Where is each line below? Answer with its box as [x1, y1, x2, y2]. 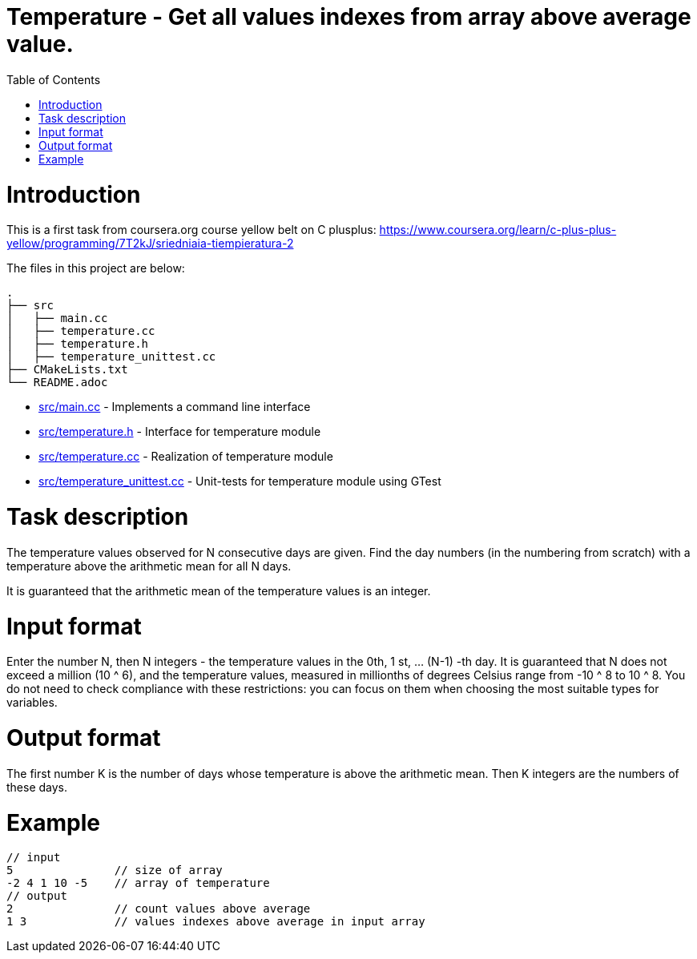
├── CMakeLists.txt [6, 363, 128, 377]
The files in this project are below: [6, 261, 185, 276]
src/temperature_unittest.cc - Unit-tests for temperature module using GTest [38, 474, 441, 489]
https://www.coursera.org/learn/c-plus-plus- [379, 223, 617, 237]
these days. [6, 780, 68, 794]
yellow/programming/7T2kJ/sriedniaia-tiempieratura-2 [6, 236, 294, 251]
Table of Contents [6, 72, 101, 87]
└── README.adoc [6, 376, 108, 389]
